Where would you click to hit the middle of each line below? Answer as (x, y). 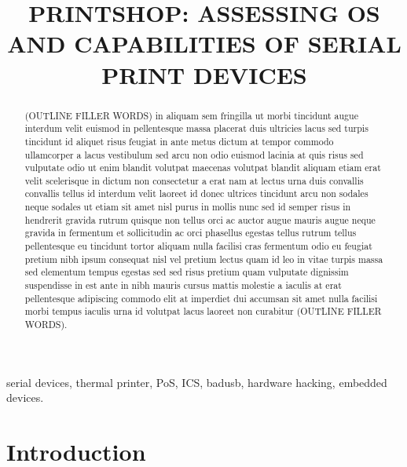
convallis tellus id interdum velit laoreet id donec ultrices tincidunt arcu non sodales (196, 193)
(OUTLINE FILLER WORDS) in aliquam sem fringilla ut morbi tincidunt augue (191, 115)
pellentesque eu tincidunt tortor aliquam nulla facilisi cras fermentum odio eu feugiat (198, 246)
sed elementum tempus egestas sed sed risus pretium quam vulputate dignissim (187, 272)
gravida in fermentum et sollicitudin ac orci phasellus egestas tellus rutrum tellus (191, 233)
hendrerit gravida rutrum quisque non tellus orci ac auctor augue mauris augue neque (200, 219)
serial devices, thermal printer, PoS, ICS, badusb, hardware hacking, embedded (197, 382)
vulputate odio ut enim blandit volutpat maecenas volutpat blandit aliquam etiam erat (203, 168)
